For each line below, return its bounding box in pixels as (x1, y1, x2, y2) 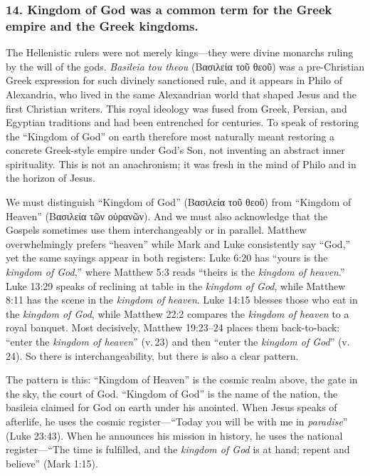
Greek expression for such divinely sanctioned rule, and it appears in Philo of (6, 73, 343, 88)
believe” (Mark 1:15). (6, 455, 98, 470)
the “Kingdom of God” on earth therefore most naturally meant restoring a (6, 128, 335, 143)
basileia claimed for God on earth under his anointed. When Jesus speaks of (6, 400, 337, 415)
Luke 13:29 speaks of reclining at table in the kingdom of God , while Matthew (6, 278, 346, 293)
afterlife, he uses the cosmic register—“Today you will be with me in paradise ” (6, 413, 348, 428)
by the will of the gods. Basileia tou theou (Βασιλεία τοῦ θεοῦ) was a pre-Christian (6, 58, 364, 73)
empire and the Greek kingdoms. (6, 16, 199, 34)
